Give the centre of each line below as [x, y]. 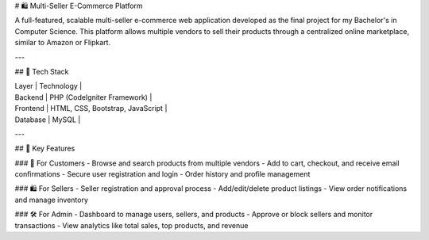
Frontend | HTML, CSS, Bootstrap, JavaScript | [91, 109]
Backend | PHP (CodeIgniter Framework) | [83, 97]
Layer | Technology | [48, 86]
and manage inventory [52, 200]
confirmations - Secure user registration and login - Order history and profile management [162, 174]
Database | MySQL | [48, 120]
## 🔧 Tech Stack [42, 71]
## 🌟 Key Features [45, 149]
